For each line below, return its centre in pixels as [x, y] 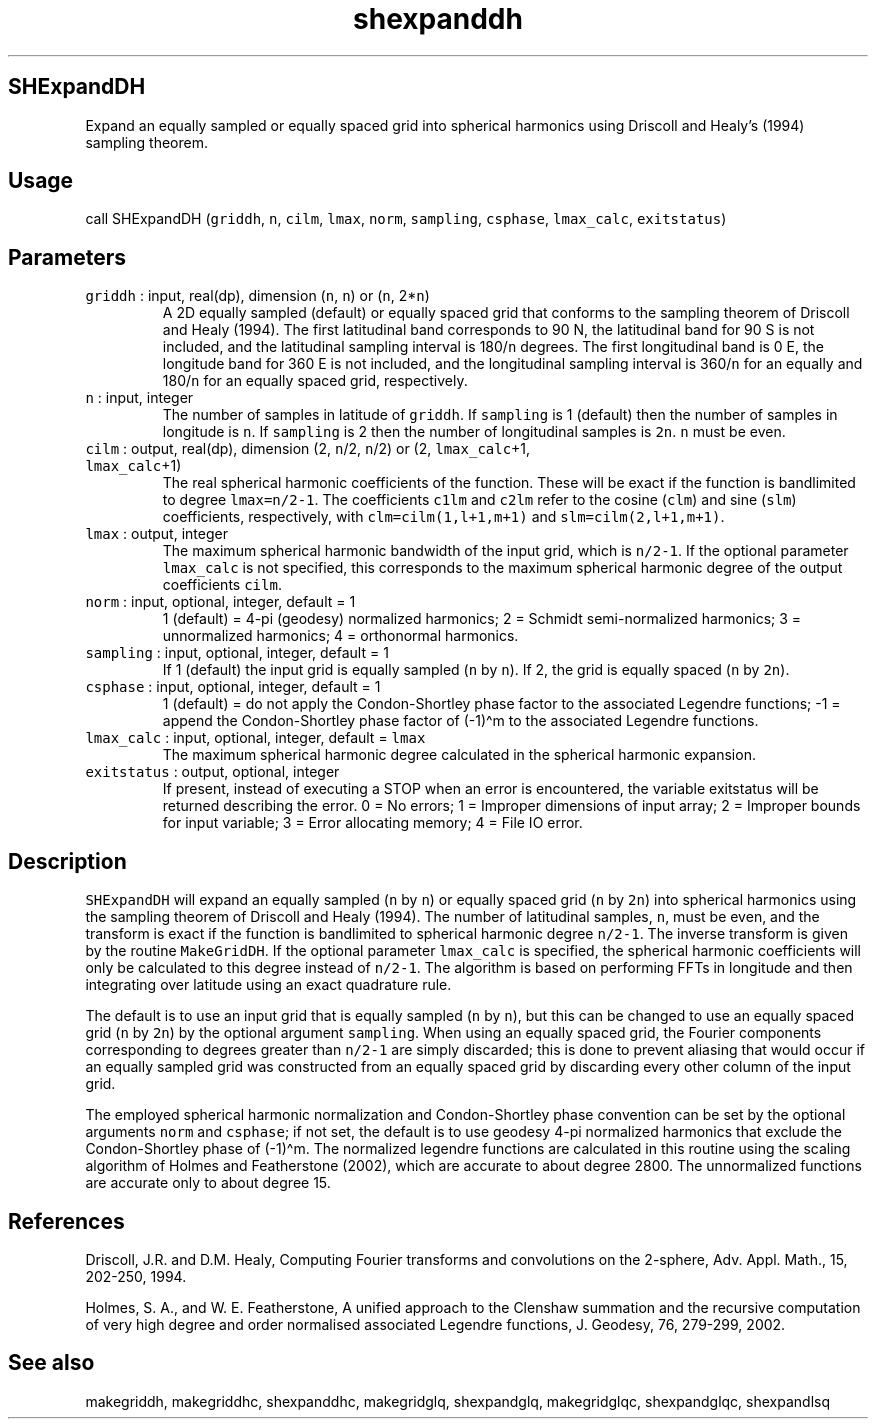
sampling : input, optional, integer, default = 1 [237, 653]
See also [51, 1363]
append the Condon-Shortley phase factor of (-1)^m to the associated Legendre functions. [460, 721]
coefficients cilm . [222, 585]
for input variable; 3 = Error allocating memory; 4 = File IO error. [372, 823]
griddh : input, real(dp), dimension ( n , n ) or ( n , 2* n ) [257, 296]
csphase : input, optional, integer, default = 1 [233, 687]
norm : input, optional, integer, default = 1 [220, 602]
